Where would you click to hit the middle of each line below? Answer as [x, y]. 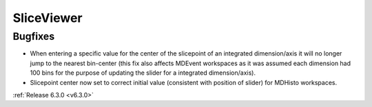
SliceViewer [48, 18]
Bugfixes [34, 36]
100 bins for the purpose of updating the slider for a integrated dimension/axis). [143, 73]
